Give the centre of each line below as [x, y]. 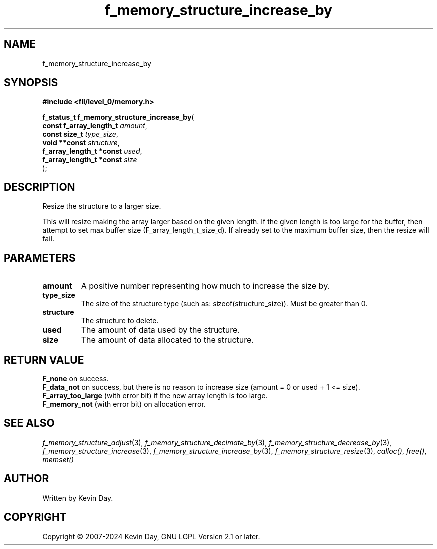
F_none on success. [76, 378]
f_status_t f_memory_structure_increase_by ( [118, 117]
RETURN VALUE [44, 360]
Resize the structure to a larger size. [102, 206]
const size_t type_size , [80, 134]
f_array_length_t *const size [90, 160]
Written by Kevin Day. [78, 498]
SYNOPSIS [31, 83]
